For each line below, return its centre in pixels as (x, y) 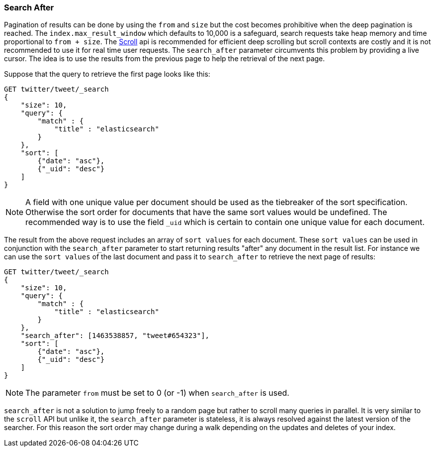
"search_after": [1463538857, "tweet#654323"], (115, 336)
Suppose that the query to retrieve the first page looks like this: (107, 74)
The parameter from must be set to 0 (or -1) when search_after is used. (157, 393)
